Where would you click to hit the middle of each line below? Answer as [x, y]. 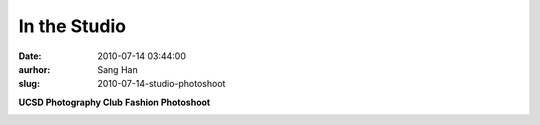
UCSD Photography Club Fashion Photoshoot [114, 102]
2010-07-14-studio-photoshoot [161, 84]
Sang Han [118, 69]
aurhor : [34, 69]
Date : [30, 56]
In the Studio [72, 26]
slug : [29, 84]
